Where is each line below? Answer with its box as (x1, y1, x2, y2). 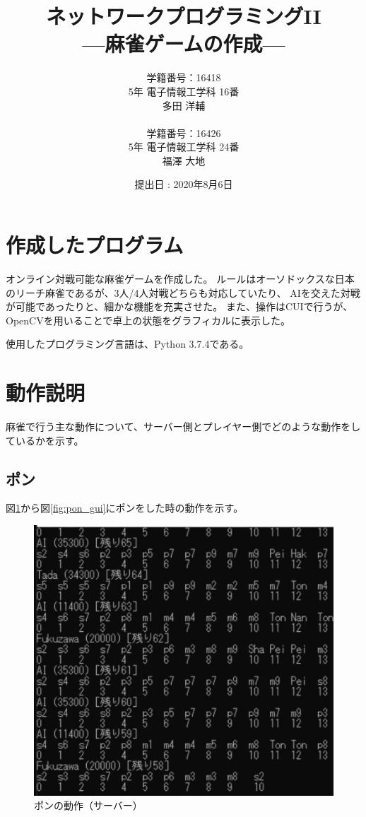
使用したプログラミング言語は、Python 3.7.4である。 (6, 336, 249, 351)
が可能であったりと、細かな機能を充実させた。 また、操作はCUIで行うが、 (6, 299, 353, 314)
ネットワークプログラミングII (46, 1, 321, 30)
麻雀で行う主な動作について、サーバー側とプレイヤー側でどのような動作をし (6, 419, 361, 434)
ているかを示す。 (6, 433, 84, 447)
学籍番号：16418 (146, 70, 221, 85)
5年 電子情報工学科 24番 (128, 139, 240, 154)
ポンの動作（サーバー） (34, 798, 143, 813)
